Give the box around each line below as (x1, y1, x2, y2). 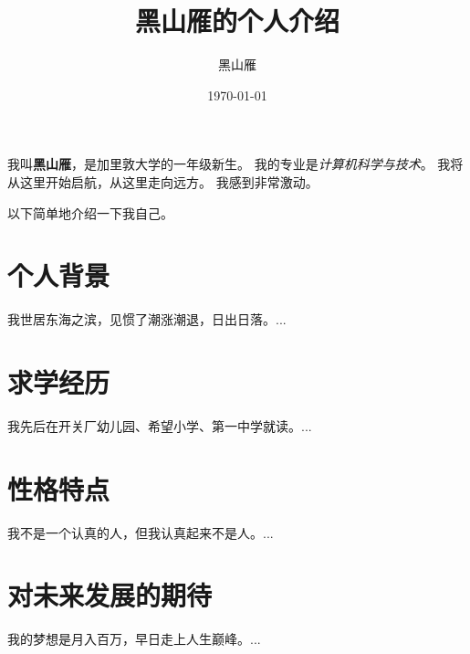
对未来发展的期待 (7, 576, 213, 614)
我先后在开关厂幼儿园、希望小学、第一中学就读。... (7, 416, 312, 435)
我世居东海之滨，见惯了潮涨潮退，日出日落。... (7, 310, 287, 329)
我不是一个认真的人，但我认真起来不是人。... (7, 522, 274, 542)
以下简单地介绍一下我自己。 (7, 203, 173, 222)
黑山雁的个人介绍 (134, 2, 339, 39)
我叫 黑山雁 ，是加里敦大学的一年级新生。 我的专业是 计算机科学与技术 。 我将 (7, 154, 464, 174)
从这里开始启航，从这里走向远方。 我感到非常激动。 (7, 172, 319, 191)
